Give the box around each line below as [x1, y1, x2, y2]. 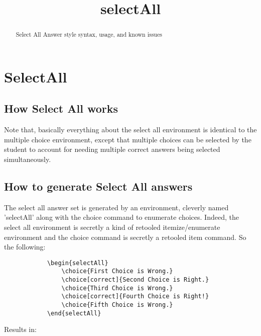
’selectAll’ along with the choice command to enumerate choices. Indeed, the [4, 212, 239, 222]
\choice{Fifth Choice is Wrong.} [61, 301, 173, 309]
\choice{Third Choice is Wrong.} [61, 284, 173, 292]
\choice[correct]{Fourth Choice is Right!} [61, 293, 209, 300]
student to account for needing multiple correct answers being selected [4, 144, 220, 154]
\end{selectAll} [47, 309, 101, 317]
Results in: [4, 324, 37, 334]
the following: [4, 241, 46, 252]
